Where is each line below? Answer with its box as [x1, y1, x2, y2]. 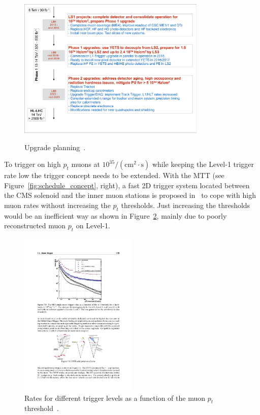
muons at [71, 159, 100, 169]
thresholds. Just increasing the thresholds [121, 200, 250, 211]
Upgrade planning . [24, 142, 86, 152]
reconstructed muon [4, 220, 66, 231]
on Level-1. [76, 220, 110, 231]
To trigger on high [4, 159, 61, 169]
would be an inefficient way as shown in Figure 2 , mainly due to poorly [4, 210, 227, 221]
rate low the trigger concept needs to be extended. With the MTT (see [4, 170, 224, 181]
